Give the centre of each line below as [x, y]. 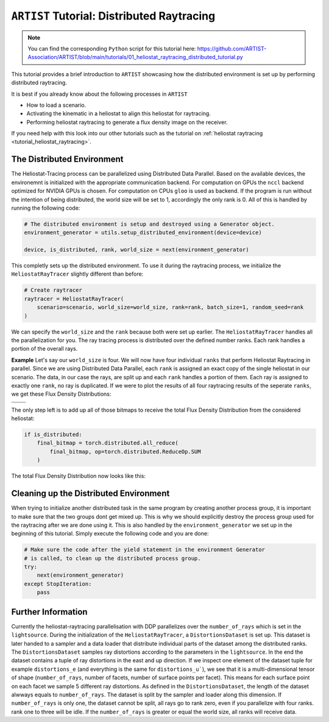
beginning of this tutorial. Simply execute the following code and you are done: [110, 534]
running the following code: [46, 208]
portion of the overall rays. [44, 349]
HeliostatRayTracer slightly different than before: [77, 274]
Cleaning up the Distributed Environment [90, 494]
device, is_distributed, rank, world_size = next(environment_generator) [136, 250]
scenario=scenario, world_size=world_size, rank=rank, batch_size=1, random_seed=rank [170, 307]
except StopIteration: [58, 584]
